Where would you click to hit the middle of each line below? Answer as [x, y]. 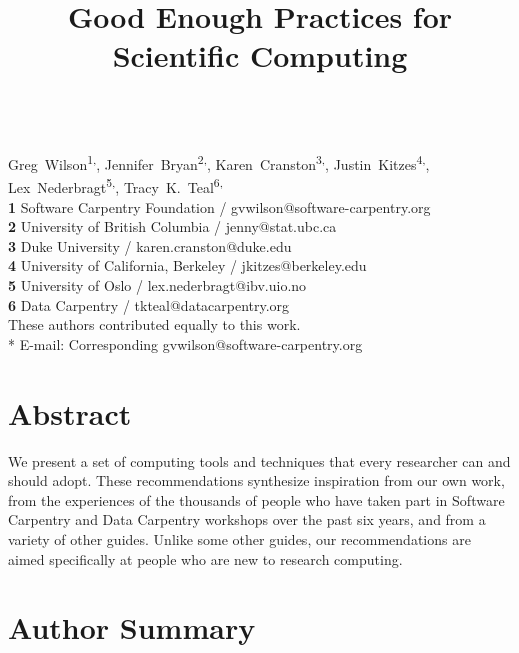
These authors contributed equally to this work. [154, 324]
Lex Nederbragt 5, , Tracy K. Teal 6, [115, 186]
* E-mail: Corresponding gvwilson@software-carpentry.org [185, 343]
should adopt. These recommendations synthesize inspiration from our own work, [256, 480]
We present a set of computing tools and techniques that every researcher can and [259, 460]
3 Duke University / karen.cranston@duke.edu [150, 245]
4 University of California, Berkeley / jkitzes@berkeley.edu [187, 265]
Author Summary [132, 627]
